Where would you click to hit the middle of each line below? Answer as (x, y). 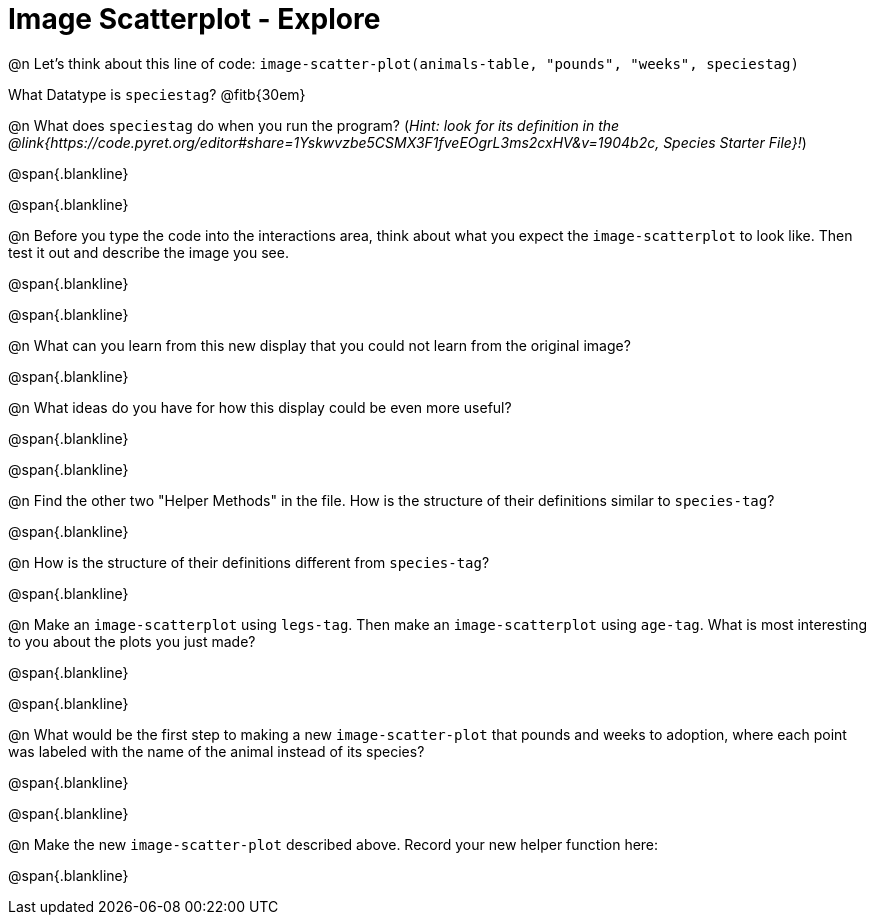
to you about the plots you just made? (132, 641)
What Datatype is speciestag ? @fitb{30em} (157, 94)
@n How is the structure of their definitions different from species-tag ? (249, 562)
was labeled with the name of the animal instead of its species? (216, 751)
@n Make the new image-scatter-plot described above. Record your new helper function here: (333, 844)
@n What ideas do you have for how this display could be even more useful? (260, 407)
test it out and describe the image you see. (148, 252)
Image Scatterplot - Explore (194, 19)
